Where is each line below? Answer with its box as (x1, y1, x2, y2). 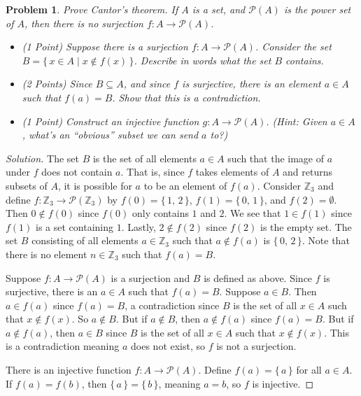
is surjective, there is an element (182, 76, 321, 91)
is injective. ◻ (252, 376, 314, 390)
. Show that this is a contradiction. (112, 90, 261, 104)
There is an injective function (6, 362, 132, 377)
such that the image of (227, 150, 325, 165)
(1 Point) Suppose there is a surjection (22, 39, 188, 54)
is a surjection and (111, 270, 190, 285)
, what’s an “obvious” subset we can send (22, 127, 199, 142)
